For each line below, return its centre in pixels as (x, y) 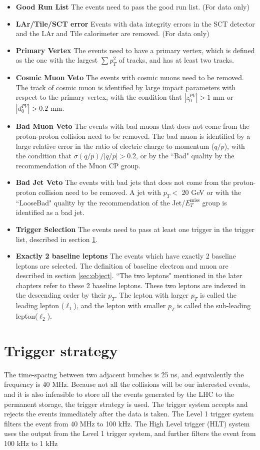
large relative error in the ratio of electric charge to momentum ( (115, 146)
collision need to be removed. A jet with (100, 192)
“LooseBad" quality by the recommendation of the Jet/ (100, 202)
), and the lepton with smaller (120, 305)
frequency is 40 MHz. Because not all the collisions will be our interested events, (127, 384)
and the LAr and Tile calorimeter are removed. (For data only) (112, 33)
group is (214, 202)
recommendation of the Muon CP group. (78, 165)
